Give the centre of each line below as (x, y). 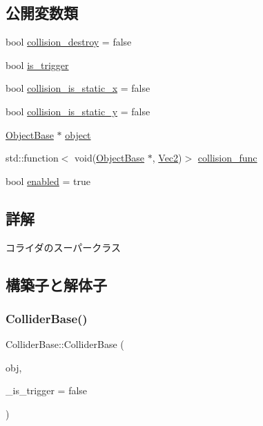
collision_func (227, 158)
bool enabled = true (48, 181)
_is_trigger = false (47, 390)
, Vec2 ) (167, 158)
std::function (32, 158)
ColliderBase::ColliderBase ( (65, 344)
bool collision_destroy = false (69, 42)
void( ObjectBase (110, 158)
